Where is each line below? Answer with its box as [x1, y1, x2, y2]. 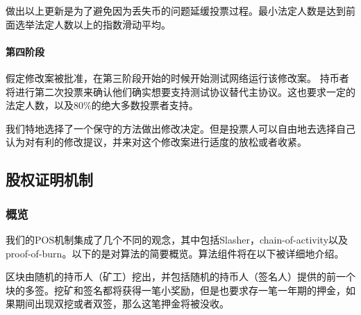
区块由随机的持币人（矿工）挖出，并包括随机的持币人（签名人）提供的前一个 [6, 269, 355, 284]
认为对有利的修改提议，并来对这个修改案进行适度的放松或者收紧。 [6, 135, 307, 149]
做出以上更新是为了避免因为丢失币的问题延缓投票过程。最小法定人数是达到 [6, 3, 346, 17]
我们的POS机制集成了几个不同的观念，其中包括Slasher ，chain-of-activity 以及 [6, 232, 349, 246]
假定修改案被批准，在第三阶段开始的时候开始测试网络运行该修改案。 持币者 [6, 70, 349, 85]
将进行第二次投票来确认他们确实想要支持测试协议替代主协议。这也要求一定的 [6, 84, 355, 99]
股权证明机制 [6, 169, 93, 190]
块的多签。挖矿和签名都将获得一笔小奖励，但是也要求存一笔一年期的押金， [6, 282, 346, 297]
